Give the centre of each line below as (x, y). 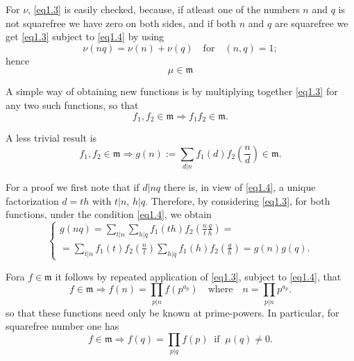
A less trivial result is (51, 138)
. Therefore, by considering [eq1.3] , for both (238, 200)
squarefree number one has (62, 326)
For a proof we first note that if (73, 186)
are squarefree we (311, 23)
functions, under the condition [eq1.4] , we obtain (109, 214)
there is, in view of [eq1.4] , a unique (239, 186)
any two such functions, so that (72, 104)
